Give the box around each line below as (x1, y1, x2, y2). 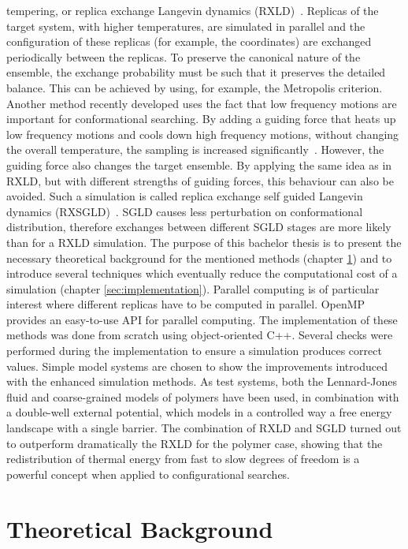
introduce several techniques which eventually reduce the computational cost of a (6, 265, 398, 282)
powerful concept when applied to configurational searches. (6, 465, 291, 482)
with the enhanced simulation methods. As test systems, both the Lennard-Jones (6, 373, 398, 390)
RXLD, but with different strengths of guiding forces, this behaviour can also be (6, 172, 394, 189)
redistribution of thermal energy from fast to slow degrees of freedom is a (6, 450, 360, 467)
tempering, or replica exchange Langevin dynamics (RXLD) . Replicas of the (6, 2, 379, 18)
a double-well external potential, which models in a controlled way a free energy (6, 404, 392, 420)
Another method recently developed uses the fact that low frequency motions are (6, 95, 397, 111)
